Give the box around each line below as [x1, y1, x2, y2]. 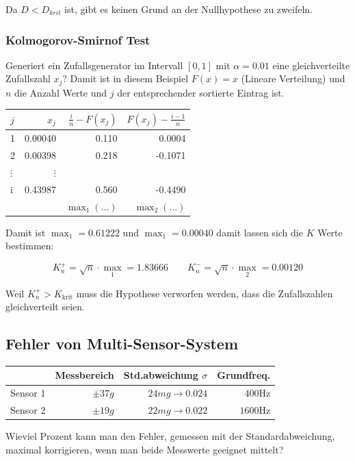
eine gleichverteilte [272, 58, 350, 72]
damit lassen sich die [216, 225, 303, 239]
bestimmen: [5, 238, 54, 253]
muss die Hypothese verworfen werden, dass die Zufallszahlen [76, 286, 333, 300]
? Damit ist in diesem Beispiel [62, 71, 189, 86]
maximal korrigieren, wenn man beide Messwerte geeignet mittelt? [5, 442, 284, 456]
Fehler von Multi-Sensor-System [5, 333, 239, 354]
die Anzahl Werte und [14, 85, 107, 99]
